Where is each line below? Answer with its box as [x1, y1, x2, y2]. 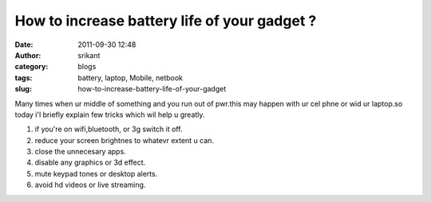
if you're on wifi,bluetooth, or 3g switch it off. [34, 124, 183, 134]
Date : [14, 40, 34, 49]
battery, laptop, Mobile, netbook [77, 72, 184, 83]
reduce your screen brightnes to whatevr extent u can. [34, 135, 215, 145]
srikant [77, 50, 101, 60]
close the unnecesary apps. [34, 147, 127, 157]
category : [14, 62, 49, 72]
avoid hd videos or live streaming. [34, 180, 146, 190]
